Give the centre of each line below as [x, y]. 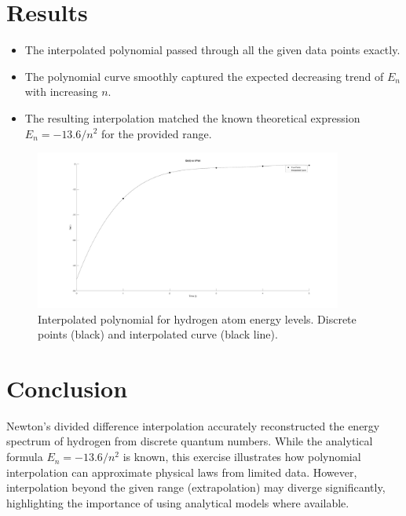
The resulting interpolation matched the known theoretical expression [192, 117]
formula [25, 457]
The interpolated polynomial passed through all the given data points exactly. [212, 50]
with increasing [61, 91]
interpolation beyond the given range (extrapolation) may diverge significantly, [196, 487]
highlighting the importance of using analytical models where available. [178, 502]
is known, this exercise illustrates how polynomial [242, 457]
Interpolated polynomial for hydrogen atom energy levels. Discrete [197, 318]
